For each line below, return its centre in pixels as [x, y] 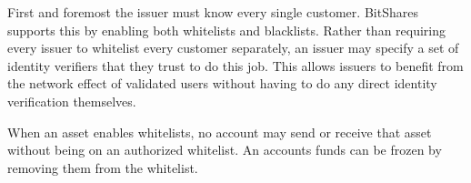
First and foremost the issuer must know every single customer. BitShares [213, 12]
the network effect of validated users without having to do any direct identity [222, 83]
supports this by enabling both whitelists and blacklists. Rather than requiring [227, 30]
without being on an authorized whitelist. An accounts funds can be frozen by [225, 150]
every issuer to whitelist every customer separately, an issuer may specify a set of [233, 48]
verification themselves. [72, 101]
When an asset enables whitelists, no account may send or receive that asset [220, 132]
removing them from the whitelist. [103, 167]
